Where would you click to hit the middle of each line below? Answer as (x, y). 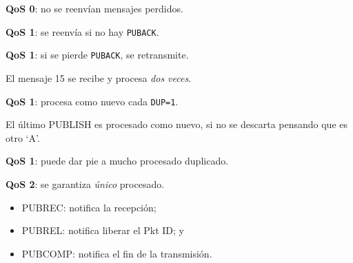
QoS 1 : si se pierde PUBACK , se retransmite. (97, 55)
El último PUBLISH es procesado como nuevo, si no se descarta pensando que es (177, 124)
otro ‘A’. (23, 137)
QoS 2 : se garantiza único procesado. (85, 183)
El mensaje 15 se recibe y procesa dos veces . (99, 77)
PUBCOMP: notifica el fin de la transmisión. (117, 253)
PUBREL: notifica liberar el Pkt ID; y (103, 230)
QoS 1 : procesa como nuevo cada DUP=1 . (92, 101)
